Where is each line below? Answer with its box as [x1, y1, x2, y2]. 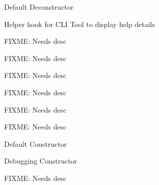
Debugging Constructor [4, 155, 77, 166]
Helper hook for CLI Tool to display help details [4, 18, 155, 29]
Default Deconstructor [4, 2, 74, 12]
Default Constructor [4, 138, 67, 149]
